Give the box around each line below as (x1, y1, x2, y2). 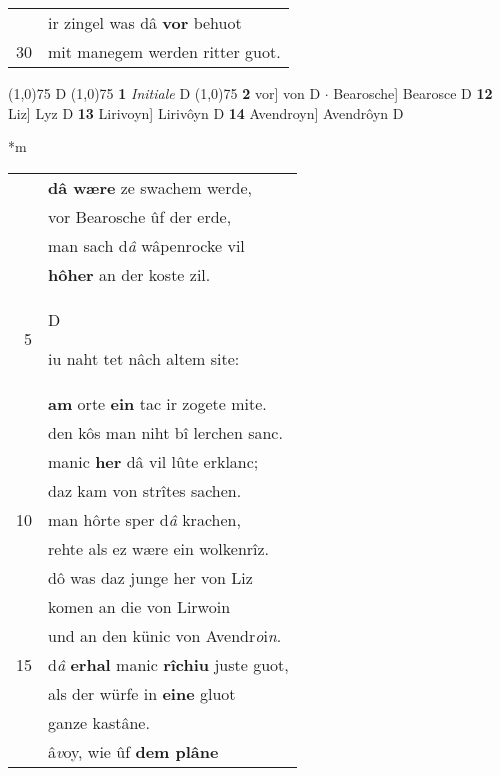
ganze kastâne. (48, 710, 150, 734)
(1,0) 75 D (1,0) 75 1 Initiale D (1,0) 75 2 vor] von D (8, 83, 321, 103)
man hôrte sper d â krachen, (48, 507, 241, 531)
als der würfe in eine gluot (48, 681, 236, 705)
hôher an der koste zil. (48, 262, 211, 286)
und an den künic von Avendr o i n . (48, 623, 282, 647)
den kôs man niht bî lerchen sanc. (48, 420, 283, 444)
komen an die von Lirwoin (48, 594, 231, 618)
